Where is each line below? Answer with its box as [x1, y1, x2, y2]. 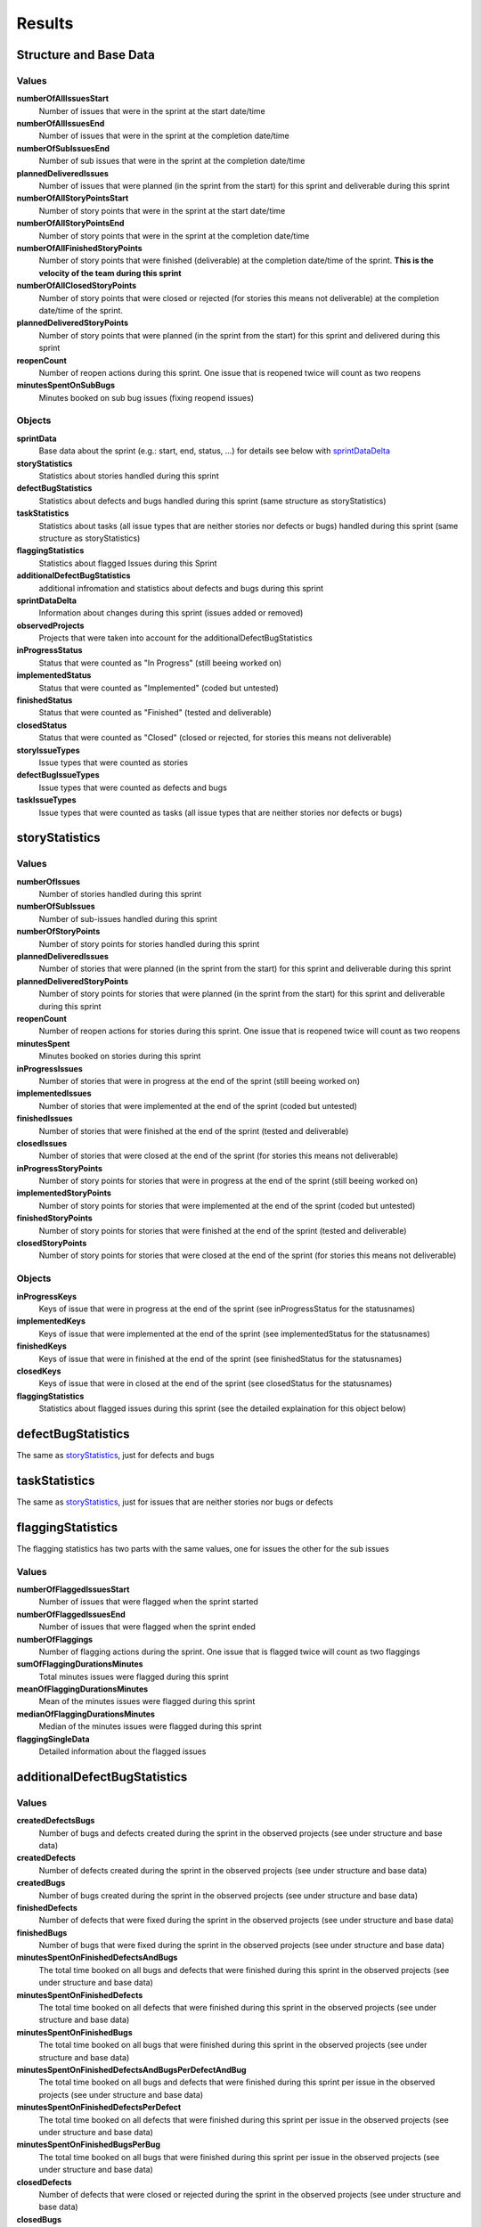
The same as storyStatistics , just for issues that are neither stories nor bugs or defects [16, 1497, 334, 1507]
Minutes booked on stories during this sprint [38, 1051, 201, 1062]
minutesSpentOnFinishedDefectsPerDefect [16, 2102, 182, 2113]
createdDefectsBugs [16, 1815, 95, 1826]
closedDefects [16, 2176, 72, 2187]
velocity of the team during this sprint [38, 267, 182, 278]
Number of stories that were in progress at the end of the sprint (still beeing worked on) [38, 1075, 361, 1086]
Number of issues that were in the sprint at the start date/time [38, 105, 266, 116]
